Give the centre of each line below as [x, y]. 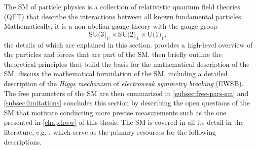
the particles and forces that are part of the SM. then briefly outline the [113, 54]
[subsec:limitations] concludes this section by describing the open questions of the [127, 103]
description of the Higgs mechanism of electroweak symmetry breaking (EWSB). [124, 83]
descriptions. [23, 141]
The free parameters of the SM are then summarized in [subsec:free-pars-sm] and [126, 93]
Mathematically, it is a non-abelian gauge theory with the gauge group [111, 26]
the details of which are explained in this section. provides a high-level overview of [128, 44]
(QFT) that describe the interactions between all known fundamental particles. [124, 16]
